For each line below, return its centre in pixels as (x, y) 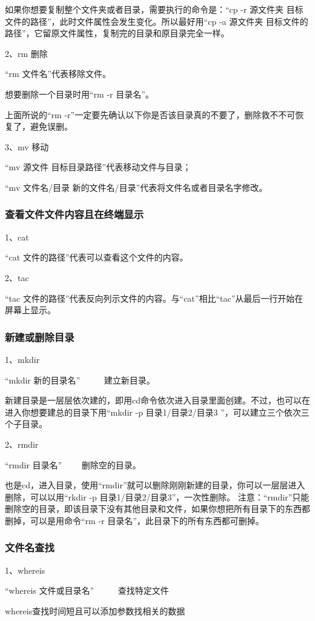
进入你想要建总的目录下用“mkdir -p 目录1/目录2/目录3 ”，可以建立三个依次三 (157, 412)
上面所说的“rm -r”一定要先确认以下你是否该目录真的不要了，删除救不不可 (150, 114)
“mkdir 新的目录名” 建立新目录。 (80, 380)
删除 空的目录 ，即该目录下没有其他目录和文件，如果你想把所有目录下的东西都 (157, 509)
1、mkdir (22, 359)
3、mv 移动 (27, 146)
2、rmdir (22, 444)
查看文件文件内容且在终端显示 (75, 214)
